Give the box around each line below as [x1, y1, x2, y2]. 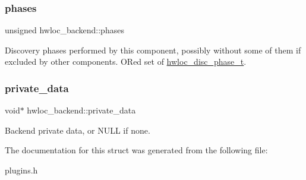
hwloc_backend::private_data [27, 104, 136, 116]
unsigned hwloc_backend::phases [5, 24, 124, 36]
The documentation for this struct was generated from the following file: [5, 144, 268, 156]
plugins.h [5, 164, 38, 176]
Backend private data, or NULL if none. [5, 124, 150, 136]
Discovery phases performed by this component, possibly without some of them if [5, 43, 301, 56]
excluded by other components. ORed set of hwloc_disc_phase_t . [5, 55, 247, 68]
